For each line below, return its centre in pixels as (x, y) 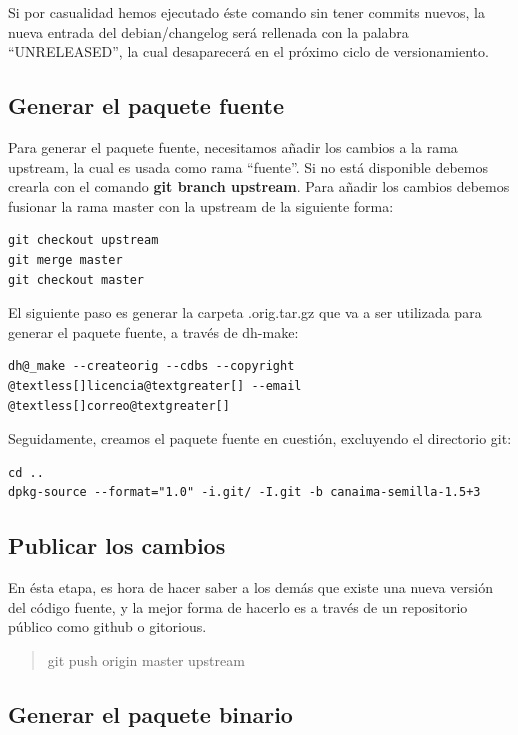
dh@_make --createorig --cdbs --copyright (151, 366)
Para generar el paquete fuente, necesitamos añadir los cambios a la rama (233, 146)
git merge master (65, 259)
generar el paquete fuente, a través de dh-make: (153, 331)
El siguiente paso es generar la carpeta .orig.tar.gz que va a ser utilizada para (245, 312)
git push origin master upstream (146, 659)
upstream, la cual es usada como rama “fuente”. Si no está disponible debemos (248, 166)
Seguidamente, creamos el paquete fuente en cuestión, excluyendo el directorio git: (260, 438)
